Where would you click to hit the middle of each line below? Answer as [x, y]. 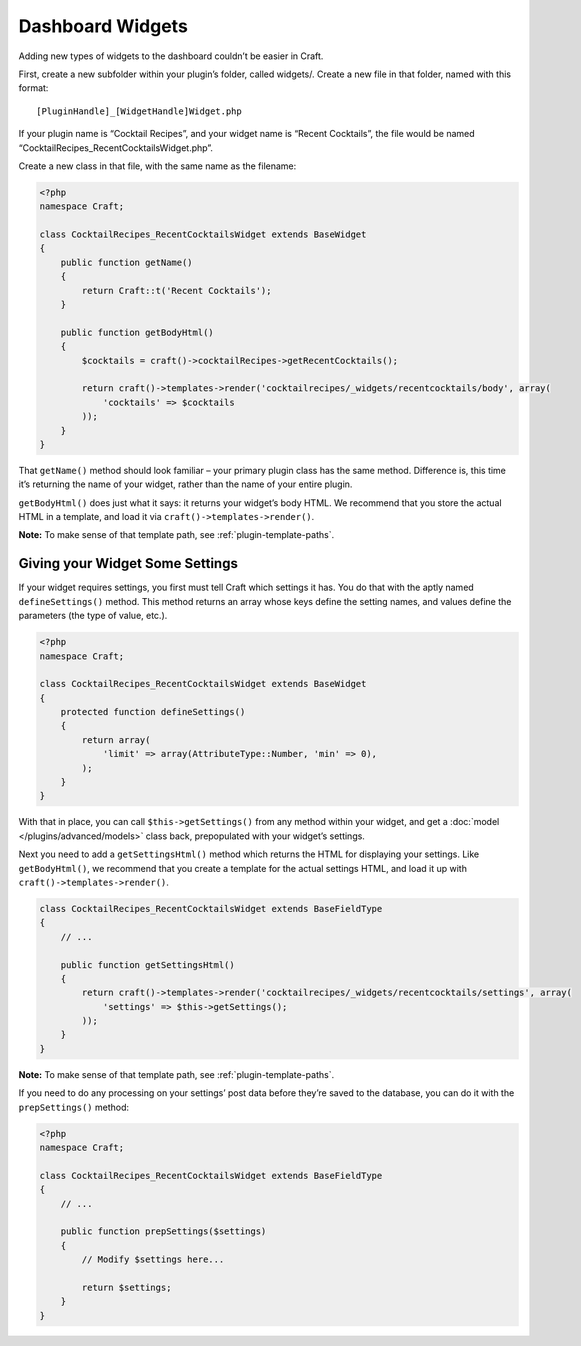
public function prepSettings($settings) [163, 1231]
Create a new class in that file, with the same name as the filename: [157, 166]
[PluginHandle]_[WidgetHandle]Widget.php [139, 111]
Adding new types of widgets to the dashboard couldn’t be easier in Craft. [171, 56]
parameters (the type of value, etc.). [93, 616]
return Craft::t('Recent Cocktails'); [176, 290]
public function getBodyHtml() [137, 332]
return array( [116, 739]
